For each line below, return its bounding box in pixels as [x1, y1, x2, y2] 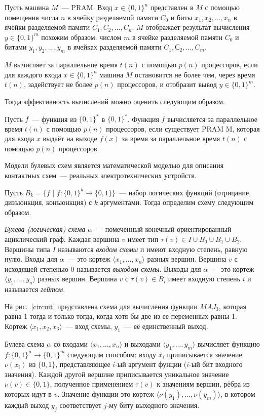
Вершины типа [5, 243, 50, 254]
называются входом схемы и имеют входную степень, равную [58, 243, 248, 254]
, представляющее [55, 359, 110, 369]
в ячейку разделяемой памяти [67, 12, 158, 22]
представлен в [150, 2, 194, 12]
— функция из [32, 113, 77, 124]
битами [5, 41, 27, 52]
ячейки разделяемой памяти [5, 22, 90, 32]
